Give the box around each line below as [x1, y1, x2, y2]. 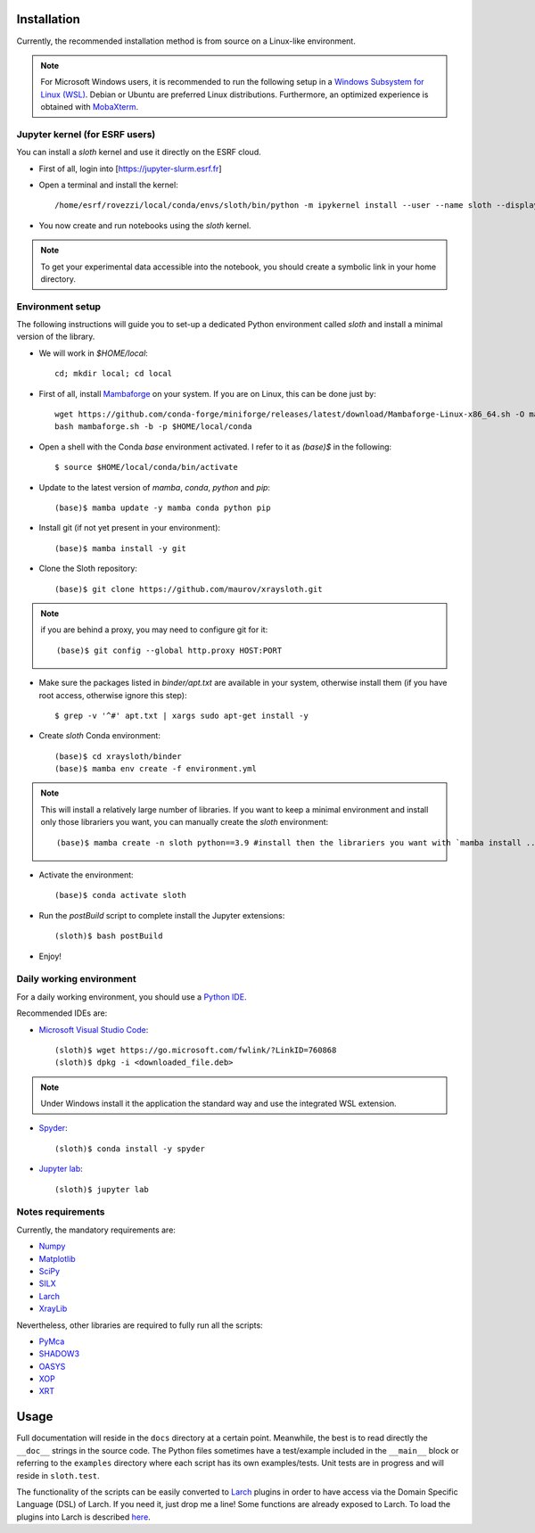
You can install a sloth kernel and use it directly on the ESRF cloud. [16, 147, 262, 158]
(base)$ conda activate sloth [54, 890, 187, 901]
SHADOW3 [38, 1348, 80, 1359]
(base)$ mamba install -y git [54, 543, 187, 553]
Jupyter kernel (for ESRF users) [16, 128, 156, 140]
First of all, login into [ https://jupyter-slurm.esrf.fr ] [38, 163, 222, 174]
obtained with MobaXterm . [40, 102, 139, 112]
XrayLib [38, 1303, 68, 1315]
